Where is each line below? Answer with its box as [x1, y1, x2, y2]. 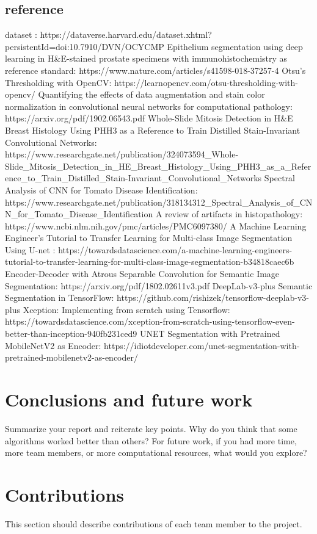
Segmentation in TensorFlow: [5, 291, 114, 304]
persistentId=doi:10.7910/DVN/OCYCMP [5, 40, 164, 52]
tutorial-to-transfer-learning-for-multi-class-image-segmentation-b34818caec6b [5, 255, 294, 268]
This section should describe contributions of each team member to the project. [5, 517, 302, 530]
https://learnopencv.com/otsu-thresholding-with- [114, 76, 298, 88]
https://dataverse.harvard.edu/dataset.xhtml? [40, 28, 212, 41]
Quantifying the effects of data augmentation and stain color [38, 88, 265, 101]
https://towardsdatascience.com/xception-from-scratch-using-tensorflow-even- [5, 315, 295, 328]
